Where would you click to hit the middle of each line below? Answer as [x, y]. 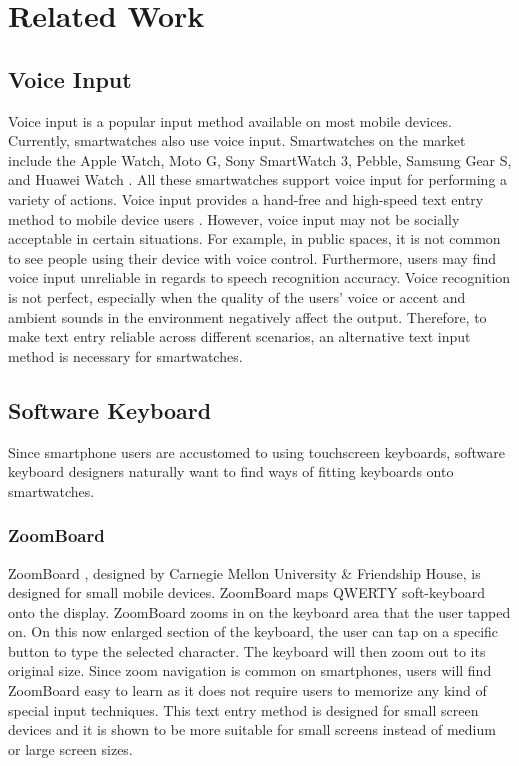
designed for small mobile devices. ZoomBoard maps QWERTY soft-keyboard [247, 592]
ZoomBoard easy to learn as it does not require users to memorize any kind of [247, 690]
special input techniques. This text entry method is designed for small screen [243, 709]
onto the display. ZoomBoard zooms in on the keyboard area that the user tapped [259, 611]
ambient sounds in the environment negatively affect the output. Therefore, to [247, 316]
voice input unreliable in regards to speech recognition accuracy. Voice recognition [259, 277]
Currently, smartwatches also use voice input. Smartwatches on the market [237, 140]
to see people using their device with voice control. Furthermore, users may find [252, 257]
